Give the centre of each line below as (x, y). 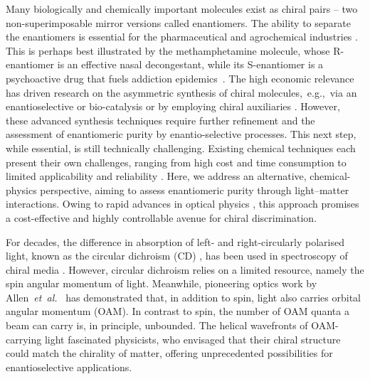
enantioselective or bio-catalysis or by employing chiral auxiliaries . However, (173, 106)
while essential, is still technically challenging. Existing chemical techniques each (181, 148)
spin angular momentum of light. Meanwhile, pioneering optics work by (162, 283)
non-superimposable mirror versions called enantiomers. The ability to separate (178, 22)
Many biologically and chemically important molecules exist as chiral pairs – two (182, 9)
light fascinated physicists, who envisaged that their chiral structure (192, 339)
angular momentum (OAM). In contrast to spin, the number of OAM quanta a (178, 311)
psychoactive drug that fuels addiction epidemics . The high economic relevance (180, 78)
